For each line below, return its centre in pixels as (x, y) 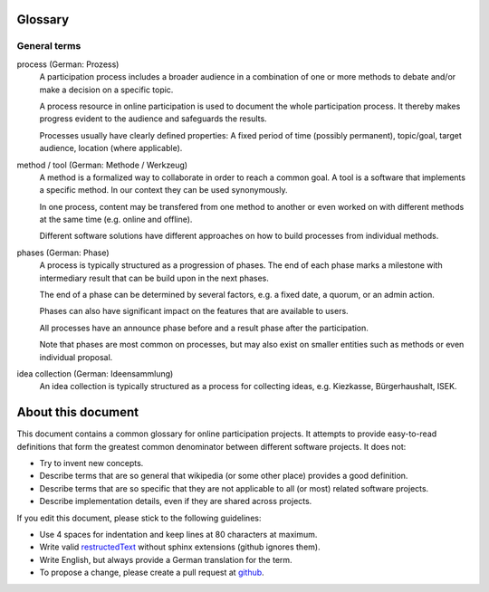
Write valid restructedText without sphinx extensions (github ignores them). (180, 547)
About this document (78, 412)
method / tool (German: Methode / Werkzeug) (102, 165)
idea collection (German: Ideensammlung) (95, 373)
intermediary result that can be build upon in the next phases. (154, 278)
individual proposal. (76, 357)
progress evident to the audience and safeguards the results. (153, 119)
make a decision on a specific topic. (106, 90)
